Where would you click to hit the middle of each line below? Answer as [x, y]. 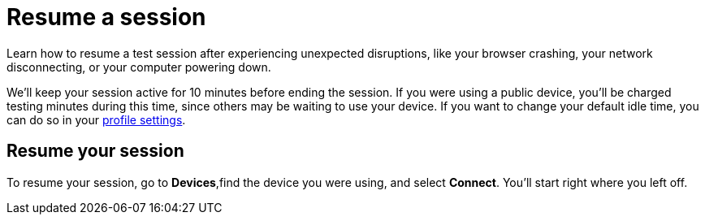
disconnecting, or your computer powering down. [139, 67]
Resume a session [106, 17]
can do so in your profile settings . [96, 119]
